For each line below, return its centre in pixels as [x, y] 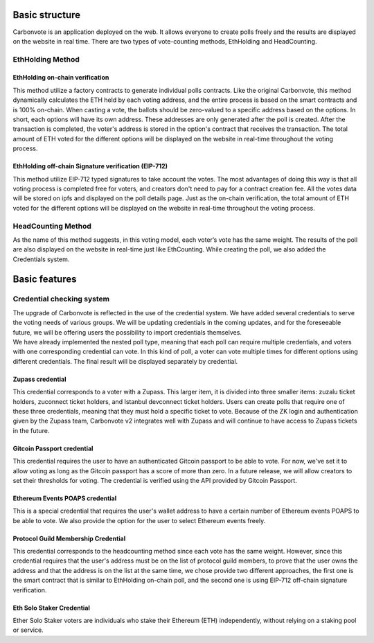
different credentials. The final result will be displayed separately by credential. [125, 361]
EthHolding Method [46, 59]
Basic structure [47, 15]
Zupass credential [39, 379]
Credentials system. [41, 259]
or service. [28, 630]
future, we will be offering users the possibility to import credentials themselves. [127, 332]
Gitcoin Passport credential [53, 448]
